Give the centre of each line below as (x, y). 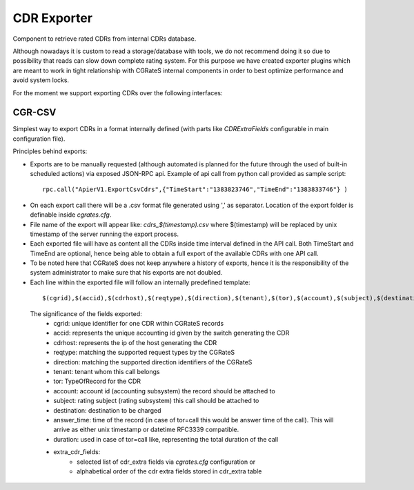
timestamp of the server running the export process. (105, 234)
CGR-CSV (34, 113)
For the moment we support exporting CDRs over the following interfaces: (118, 92)
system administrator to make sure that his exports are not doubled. (126, 273)
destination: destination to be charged (107, 410)
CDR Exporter (53, 18)
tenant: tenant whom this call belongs (107, 372)
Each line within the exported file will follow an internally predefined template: (140, 282)
